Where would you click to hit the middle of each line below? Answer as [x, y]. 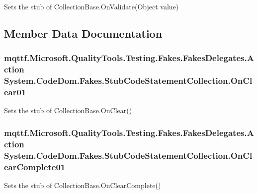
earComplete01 [35, 166]
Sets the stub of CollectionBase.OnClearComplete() [83, 185]
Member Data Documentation [83, 33]
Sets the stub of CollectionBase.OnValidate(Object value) [91, 6]
